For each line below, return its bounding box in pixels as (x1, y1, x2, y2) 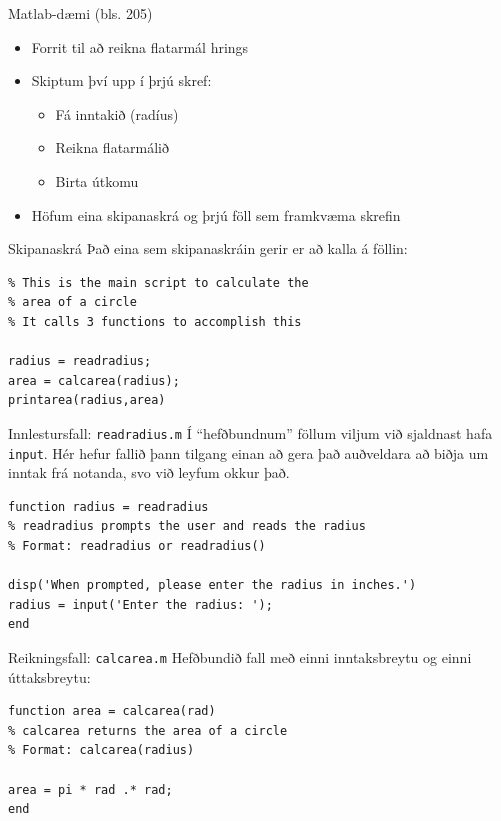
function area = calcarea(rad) (8, 704, 216, 719)
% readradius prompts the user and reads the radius (8, 519, 366, 534)
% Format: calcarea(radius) (8, 743, 195, 758)
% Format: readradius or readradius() (8, 539, 266, 553)
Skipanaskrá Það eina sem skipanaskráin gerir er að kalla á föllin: (8, 238, 408, 259)
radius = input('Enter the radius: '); (8, 597, 273, 612)
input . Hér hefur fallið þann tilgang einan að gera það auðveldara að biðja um (8, 442, 489, 463)
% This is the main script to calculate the (8, 275, 309, 290)
